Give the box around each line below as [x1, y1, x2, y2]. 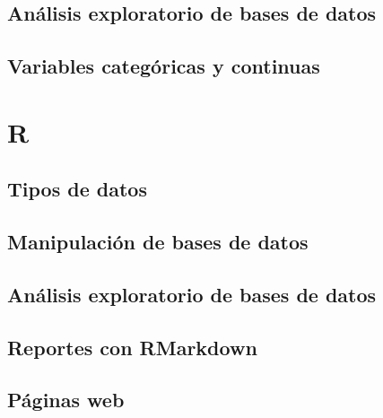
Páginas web [7, 386, 125, 414]
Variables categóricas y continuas [7, 52, 320, 80]
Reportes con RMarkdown [7, 333, 257, 361]
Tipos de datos [7, 175, 147, 203]
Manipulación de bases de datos [7, 228, 309, 256]
